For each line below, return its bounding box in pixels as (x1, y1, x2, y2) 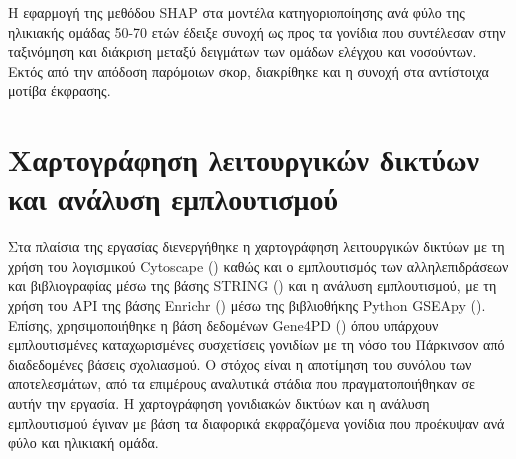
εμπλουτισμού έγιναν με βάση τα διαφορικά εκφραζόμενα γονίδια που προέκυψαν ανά (8, 412, 505, 433)
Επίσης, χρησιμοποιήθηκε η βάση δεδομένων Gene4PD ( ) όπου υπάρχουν (8, 314, 439, 335)
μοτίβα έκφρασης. (8, 80, 111, 101)
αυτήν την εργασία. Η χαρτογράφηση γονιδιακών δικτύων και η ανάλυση (8, 393, 430, 414)
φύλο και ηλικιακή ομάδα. (8, 432, 159, 453)
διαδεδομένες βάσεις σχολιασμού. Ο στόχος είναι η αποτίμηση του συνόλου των (8, 353, 472, 374)
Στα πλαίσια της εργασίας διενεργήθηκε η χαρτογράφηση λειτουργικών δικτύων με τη (8, 236, 505, 257)
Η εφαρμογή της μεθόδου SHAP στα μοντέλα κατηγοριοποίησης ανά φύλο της (8, 2, 465, 22)
